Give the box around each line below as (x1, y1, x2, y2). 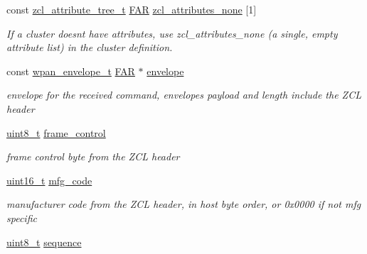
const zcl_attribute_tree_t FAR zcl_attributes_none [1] (6, 2, 257, 16)
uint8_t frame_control (6, 125, 106, 140)
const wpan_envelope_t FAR (6, 63, 135, 78)
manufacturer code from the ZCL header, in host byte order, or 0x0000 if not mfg (6, 197, 361, 211)
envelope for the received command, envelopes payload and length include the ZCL (6, 87, 361, 102)
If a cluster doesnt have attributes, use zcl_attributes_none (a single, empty (6, 26, 338, 40)
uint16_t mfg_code (6, 172, 92, 187)
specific (6, 210, 37, 225)
